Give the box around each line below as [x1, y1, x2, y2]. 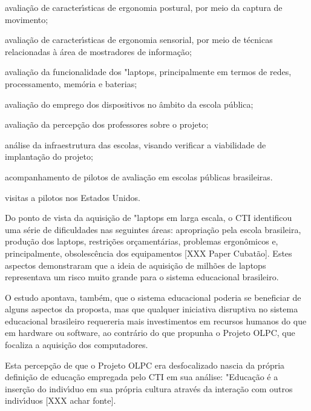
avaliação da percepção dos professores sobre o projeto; [5, 118, 209, 131]
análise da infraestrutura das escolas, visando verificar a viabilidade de [5, 138, 266, 151]
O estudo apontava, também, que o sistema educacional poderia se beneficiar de [5, 291, 301, 303]
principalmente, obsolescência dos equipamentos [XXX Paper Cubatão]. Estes [5, 246, 292, 259]
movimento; [5, 13, 48, 25]
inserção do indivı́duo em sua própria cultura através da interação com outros [5, 382, 293, 395]
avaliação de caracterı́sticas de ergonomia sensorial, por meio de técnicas [5, 33, 273, 46]
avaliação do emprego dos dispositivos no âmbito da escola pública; [5, 97, 254, 110]
